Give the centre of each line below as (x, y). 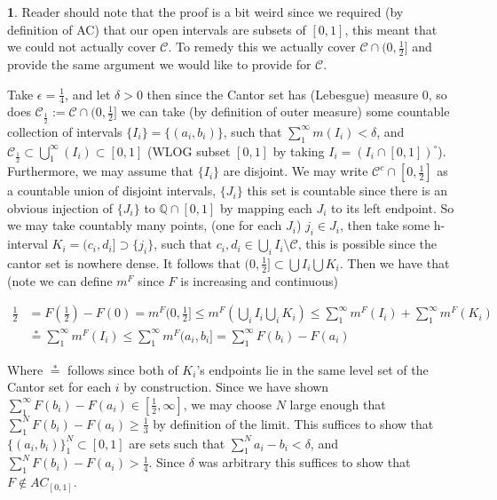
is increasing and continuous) (259, 280)
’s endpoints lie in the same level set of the (312, 369)
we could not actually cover (82, 47)
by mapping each (266, 207)
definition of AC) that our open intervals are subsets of (157, 29)
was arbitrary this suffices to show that (304, 462)
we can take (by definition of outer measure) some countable (285, 111)
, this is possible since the (367, 244)
